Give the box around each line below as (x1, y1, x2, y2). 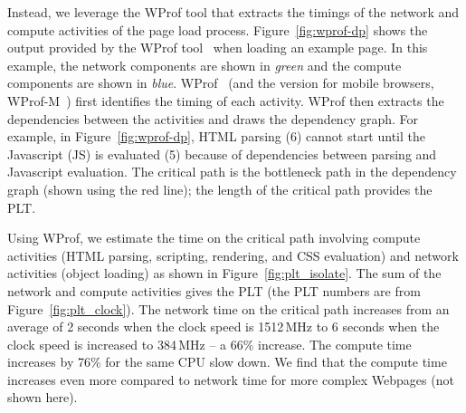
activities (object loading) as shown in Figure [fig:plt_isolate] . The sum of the (7, 264, 442, 283)
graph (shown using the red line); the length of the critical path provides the (7, 179, 433, 198)
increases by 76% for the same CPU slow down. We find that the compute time (7, 352, 447, 371)
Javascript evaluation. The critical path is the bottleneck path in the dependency (7, 162, 457, 181)
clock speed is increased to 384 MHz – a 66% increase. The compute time (7, 334, 412, 353)
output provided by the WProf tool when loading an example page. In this (7, 38, 428, 57)
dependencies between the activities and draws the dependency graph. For (7, 109, 418, 128)
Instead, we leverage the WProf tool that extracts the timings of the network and (7, 3, 460, 21)
